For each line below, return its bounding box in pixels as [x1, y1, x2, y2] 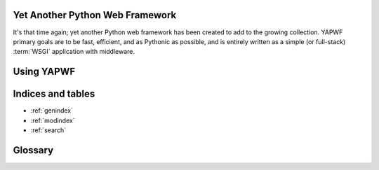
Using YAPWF [13, 66, 76, 78]
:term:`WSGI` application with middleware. [13, 48, 135, 56]
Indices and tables [13, 88, 95, 100]
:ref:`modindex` [30, 116, 75, 125]
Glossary [13, 144, 54, 156]
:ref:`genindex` [30, 106, 74, 115]
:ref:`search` [30, 126, 67, 134]
